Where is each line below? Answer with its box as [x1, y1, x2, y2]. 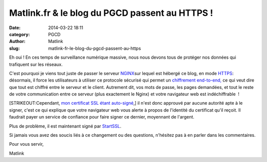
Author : [9, 39, 26, 44]
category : [9, 31, 30, 37]
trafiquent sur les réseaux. [9, 61, 63, 67]
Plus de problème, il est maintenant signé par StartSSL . [9, 123, 122, 129]
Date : [9, 25, 21, 31]
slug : [9, 45, 20, 51]
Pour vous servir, [9, 141, 44, 147]
